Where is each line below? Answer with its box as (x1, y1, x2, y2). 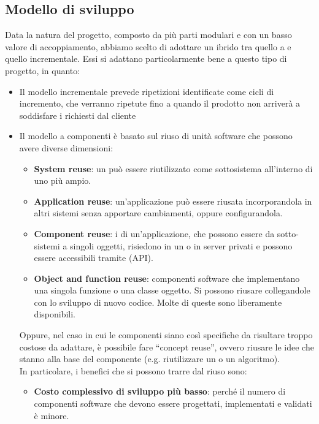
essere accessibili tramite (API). (34, 251, 153, 264)
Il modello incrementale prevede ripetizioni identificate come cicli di (19, 85, 274, 97)
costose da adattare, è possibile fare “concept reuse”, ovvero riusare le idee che (19, 340, 314, 353)
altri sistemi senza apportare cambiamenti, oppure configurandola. (34, 206, 283, 219)
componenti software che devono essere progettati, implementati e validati (34, 397, 312, 410)
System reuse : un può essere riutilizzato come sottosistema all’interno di (34, 162, 313, 175)
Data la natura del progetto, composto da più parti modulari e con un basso (5, 28, 292, 41)
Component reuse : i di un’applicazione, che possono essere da (34, 227, 275, 240)
